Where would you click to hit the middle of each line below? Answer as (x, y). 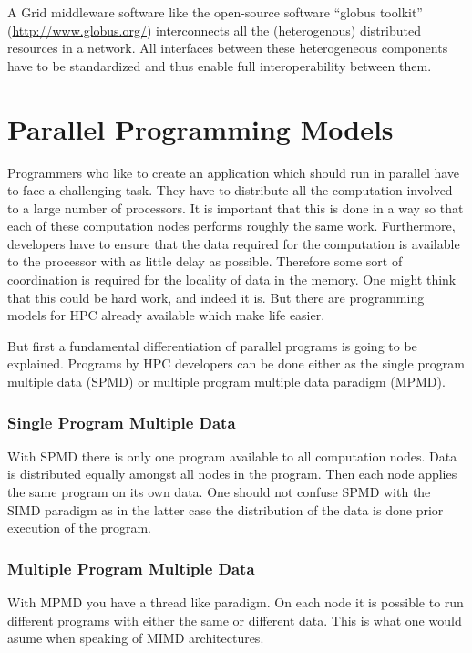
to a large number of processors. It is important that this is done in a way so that (236, 207)
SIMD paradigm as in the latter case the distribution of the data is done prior (226, 509)
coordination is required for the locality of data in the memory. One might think (232, 280)
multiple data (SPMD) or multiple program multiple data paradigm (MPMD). (226, 382)
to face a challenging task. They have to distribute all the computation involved (230, 190)
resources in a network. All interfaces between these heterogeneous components (228, 48)
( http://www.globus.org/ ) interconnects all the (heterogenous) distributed (214, 30)
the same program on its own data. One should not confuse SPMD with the (219, 492)
